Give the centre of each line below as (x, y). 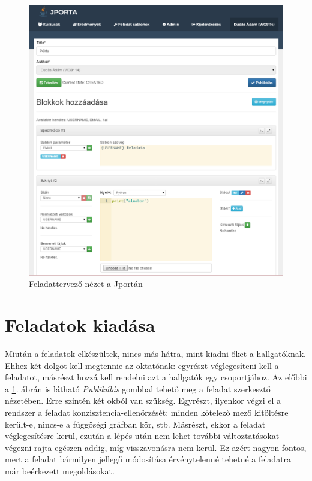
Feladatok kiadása (80, 325)
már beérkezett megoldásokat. (60, 471)
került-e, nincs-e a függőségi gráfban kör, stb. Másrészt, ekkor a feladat (135, 424)
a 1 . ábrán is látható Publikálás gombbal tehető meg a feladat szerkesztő (138, 388)
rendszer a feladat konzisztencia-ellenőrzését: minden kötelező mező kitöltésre (147, 412)
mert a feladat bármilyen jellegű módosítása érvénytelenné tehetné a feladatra (148, 459)
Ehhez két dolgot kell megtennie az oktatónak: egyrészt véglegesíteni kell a (142, 365)
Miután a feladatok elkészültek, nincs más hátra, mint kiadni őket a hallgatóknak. (155, 354)
